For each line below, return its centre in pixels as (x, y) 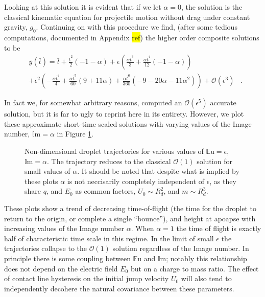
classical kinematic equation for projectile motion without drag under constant (127, 17)
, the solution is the (212, 7)
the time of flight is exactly (219, 228)
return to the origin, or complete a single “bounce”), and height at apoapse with (130, 218)
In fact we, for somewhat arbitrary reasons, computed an (93, 102)
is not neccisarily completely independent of (136, 181)
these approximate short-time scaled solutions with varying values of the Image (128, 123)
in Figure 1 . (75, 134)
